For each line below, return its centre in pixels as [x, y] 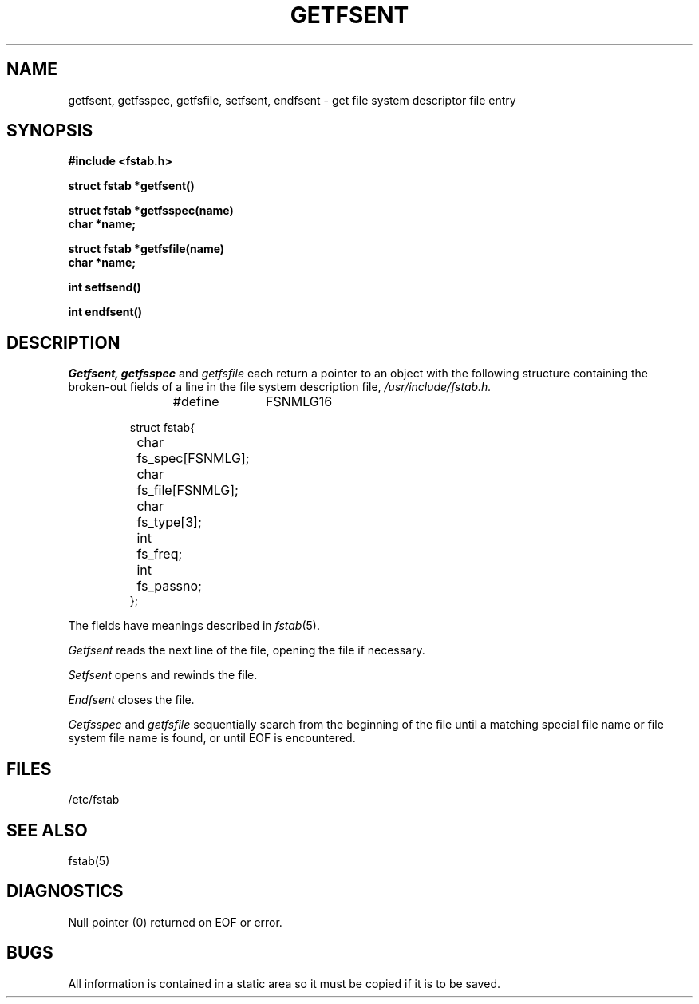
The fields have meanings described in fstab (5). [194, 626]
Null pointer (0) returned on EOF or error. [175, 922]
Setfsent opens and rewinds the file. [163, 675]
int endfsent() [105, 312]
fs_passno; [169, 586]
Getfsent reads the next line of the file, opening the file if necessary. [247, 650]
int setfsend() [105, 287]
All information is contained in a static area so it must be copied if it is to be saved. [284, 983]
